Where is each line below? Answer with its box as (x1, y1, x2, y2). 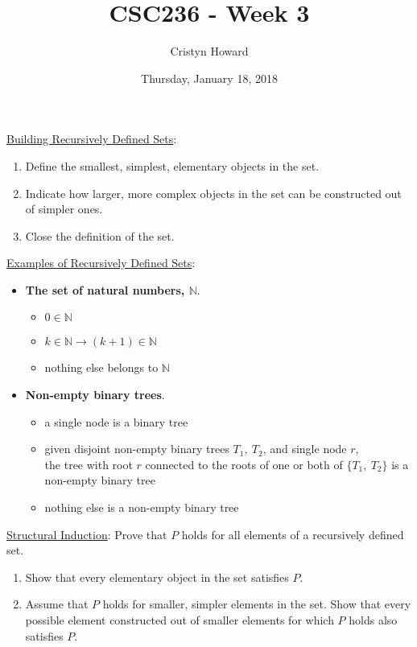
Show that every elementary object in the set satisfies (25, 568, 289, 585)
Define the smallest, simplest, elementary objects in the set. (25, 157, 320, 174)
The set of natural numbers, (25, 281, 185, 298)
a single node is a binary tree (44, 413, 188, 430)
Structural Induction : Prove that (6, 525, 167, 542)
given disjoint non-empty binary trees (44, 440, 229, 457)
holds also (349, 612, 398, 628)
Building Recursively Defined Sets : (6, 130, 177, 147)
